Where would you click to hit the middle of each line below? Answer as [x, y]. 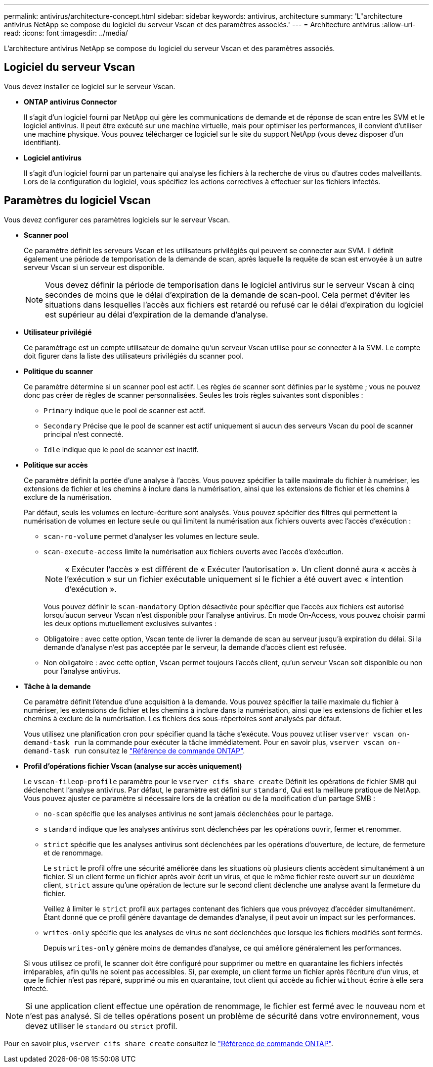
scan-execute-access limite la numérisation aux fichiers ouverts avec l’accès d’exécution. [194, 551]
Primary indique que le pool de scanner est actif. [124, 410]
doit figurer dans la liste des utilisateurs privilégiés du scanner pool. [134, 356]
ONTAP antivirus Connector [70, 102]
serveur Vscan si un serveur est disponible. [94, 267]
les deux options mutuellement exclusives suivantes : [130, 623]
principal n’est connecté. [84, 434]
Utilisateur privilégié [58, 332]
